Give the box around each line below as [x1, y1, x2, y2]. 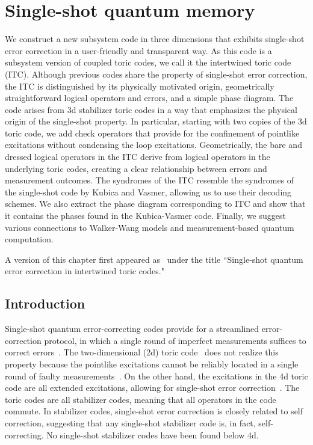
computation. [5, 233, 54, 245]
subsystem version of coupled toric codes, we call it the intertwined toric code [5, 56, 291, 69]
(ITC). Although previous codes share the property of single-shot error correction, [5, 67, 308, 80]
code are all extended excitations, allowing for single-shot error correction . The [5, 381, 300, 394]
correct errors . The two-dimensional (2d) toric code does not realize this [5, 346, 279, 358]
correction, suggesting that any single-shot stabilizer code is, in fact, [5, 416, 256, 429]
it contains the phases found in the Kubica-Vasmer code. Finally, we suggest [5, 209, 286, 222]
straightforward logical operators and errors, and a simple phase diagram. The [5, 91, 294, 104]
